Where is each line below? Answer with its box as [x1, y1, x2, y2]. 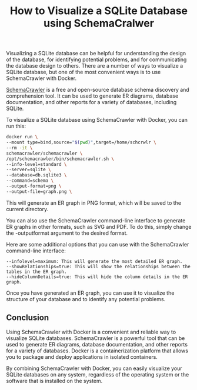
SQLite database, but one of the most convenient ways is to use [6, 69, 161, 76]
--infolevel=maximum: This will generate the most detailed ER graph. [6, 258, 183, 264]
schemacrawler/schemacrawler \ [6, 150, 83, 156]
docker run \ [6, 134, 38, 140]
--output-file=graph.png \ [6, 188, 72, 195]
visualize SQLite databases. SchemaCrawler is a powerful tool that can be [6, 334, 185, 342]
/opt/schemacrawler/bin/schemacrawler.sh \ [6, 156, 115, 162]
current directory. [6, 205, 49, 212]
